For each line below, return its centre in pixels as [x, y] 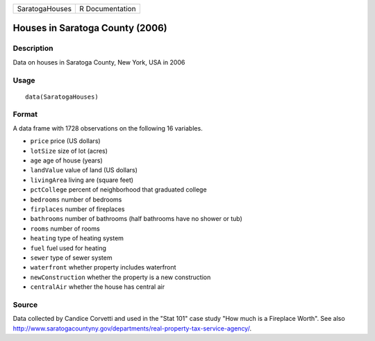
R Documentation [108, 9]
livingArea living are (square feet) [82, 180]
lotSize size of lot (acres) [69, 151]
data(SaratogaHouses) [62, 97]
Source [25, 304]
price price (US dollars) [65, 141]
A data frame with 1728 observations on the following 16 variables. [108, 128]
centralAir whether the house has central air [98, 287]
